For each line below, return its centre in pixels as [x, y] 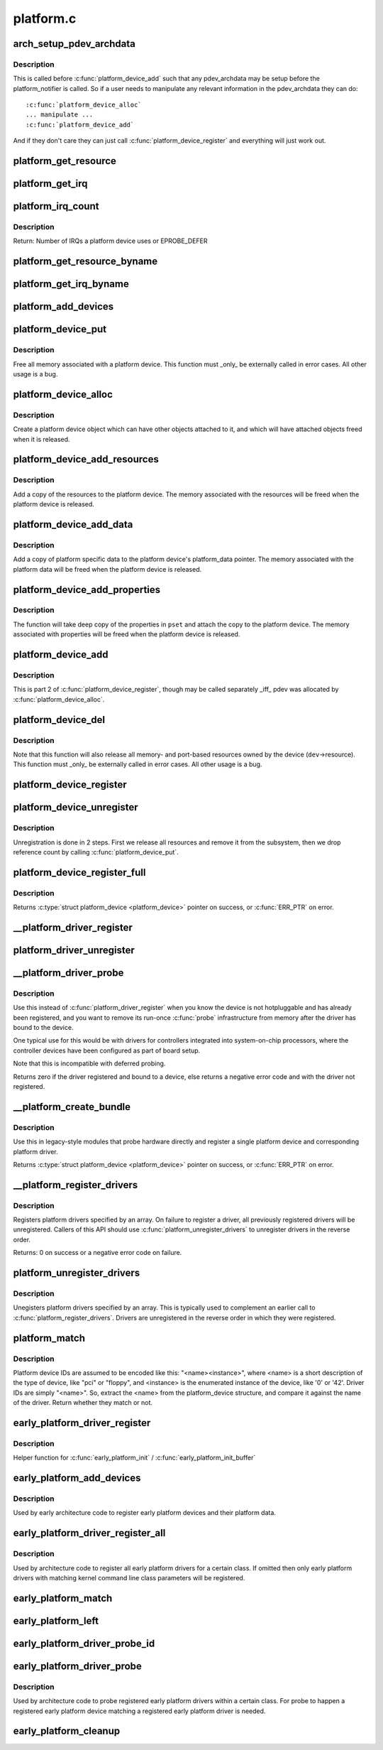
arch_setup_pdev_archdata [74, 44]
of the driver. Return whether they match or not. [83, 1403]
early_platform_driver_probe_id [84, 1643]
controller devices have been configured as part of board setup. [107, 1050]
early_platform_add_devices [77, 1478]
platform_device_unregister [76, 807]
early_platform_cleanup [67, 1731]
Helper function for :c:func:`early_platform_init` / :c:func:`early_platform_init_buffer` [134, 1458]
